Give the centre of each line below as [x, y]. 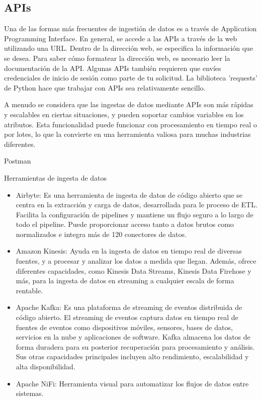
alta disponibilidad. [46, 367]
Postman [18, 161]
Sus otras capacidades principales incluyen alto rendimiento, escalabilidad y [132, 356]
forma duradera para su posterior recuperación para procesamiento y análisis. [135, 346]
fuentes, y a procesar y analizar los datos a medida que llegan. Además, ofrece [136, 261]
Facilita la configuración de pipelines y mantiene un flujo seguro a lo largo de [135, 214]
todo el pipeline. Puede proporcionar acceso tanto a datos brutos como [125, 224]
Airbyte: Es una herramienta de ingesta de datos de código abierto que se [129, 194]
